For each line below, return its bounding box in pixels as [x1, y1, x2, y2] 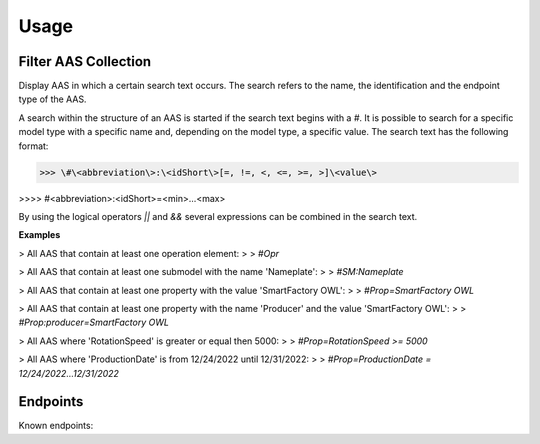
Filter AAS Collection [18, 53, 152, 70]
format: [18, 140, 49, 152]
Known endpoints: [18, 420, 94, 432]
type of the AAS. [18, 93, 87, 105]
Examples [18, 229, 61, 241]
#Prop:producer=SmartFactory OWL [18, 316, 170, 329]
